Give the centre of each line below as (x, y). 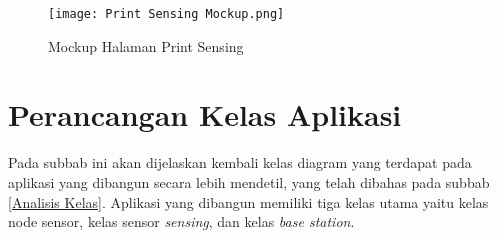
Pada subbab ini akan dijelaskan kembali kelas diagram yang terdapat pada (240, 162)
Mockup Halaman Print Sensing (146, 45)
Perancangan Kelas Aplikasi (205, 114)
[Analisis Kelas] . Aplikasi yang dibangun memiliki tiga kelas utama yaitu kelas (248, 201)
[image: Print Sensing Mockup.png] (166, 14)
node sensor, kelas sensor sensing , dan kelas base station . (181, 221)
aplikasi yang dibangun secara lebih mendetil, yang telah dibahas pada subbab (249, 181)
